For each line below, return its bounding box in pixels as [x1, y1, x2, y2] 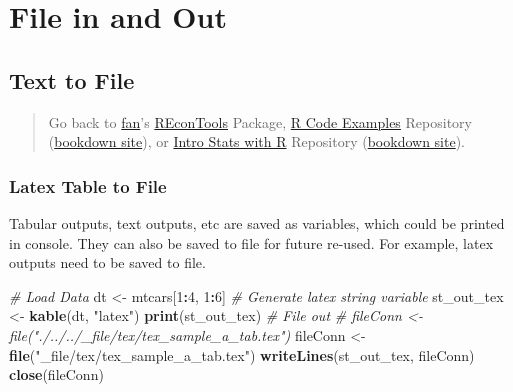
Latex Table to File [9, 173, 167, 198]
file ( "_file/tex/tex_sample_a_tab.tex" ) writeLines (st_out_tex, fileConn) [9, 344, 475, 365]
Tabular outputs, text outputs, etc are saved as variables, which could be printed [9, 212, 505, 233]
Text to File [9, 64, 135, 95]
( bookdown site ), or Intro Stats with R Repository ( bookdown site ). [48, 131, 466, 152]
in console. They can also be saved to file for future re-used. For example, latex [9, 232, 494, 253]
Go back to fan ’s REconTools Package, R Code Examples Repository [48, 111, 472, 132]
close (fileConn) [9, 364, 104, 385]
